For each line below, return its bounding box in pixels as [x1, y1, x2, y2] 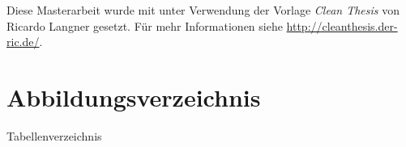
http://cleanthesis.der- [286, 17, 398, 34]
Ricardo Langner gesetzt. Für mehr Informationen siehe [6, 17, 283, 34]
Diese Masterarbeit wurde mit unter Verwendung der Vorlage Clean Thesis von [6, 2, 400, 18]
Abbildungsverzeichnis [6, 80, 261, 113]
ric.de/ [6, 33, 40, 50]
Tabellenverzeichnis [6, 127, 102, 144]
